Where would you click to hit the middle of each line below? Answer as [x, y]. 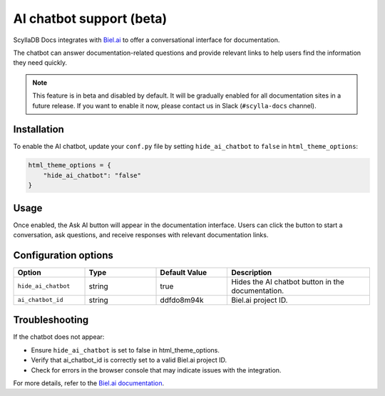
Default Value [184, 272]
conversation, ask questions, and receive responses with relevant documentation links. [141, 235]
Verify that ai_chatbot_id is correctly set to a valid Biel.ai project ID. [129, 360]
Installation [38, 129]
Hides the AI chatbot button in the [288, 281]
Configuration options [63, 255]
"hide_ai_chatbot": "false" [92, 175]
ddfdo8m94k [182, 300]
